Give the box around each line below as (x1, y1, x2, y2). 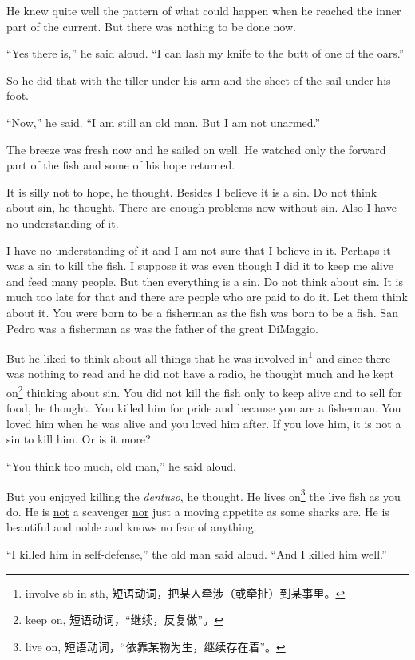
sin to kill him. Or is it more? (6, 431, 151, 447)
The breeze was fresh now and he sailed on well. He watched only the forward (6, 141, 386, 157)
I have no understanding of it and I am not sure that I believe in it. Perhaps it (6, 241, 391, 258)
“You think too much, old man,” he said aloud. (6, 457, 236, 474)
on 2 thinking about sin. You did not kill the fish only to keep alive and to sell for (6, 381, 402, 400)
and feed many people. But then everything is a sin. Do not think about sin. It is (6, 272, 403, 289)
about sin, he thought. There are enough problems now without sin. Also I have (6, 199, 397, 216)
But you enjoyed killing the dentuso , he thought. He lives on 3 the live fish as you (6, 485, 401, 504)
